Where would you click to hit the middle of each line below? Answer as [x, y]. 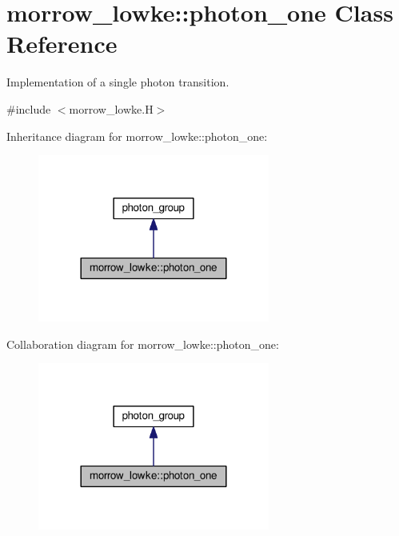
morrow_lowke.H [111, 108]
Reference [62, 44]
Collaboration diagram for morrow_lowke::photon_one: [143, 344]
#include [29, 108]
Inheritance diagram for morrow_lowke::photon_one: [137, 136]
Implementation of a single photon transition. [118, 82]
